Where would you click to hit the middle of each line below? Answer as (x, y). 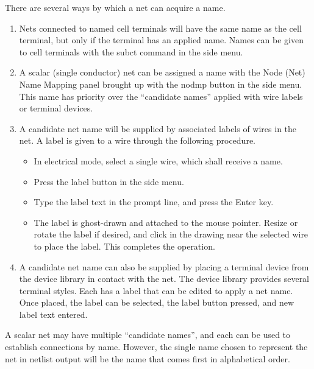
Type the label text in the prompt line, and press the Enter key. (154, 202)
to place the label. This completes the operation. (124, 246)
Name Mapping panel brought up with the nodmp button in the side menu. (161, 84)
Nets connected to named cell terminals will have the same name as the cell (160, 28)
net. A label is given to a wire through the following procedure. (137, 140)
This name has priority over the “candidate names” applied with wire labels (161, 96)
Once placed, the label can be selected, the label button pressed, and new (157, 302)
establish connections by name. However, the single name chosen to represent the (156, 347)
